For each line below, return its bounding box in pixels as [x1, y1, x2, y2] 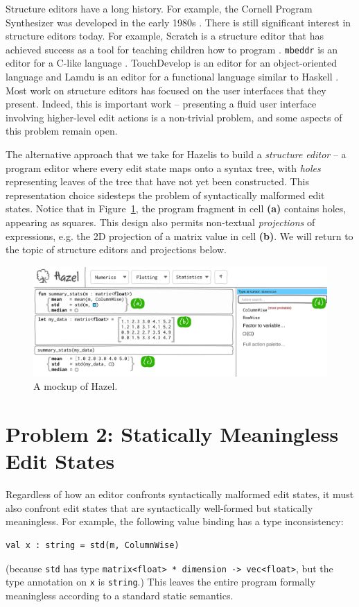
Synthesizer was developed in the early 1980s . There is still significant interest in [6, 15, 351, 29]
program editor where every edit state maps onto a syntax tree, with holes [6, 160, 321, 175]
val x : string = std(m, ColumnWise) [6, 540, 179, 551]
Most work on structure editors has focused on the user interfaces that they [6, 83, 326, 97]
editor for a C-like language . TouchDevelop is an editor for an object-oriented [6, 55, 338, 70]
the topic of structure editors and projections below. [6, 242, 227, 257]
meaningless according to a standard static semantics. [6, 588, 234, 602]
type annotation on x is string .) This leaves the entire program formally [6, 574, 315, 589]
